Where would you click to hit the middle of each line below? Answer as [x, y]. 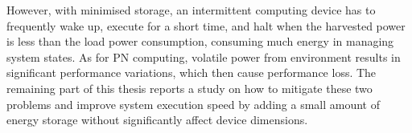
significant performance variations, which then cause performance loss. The [192, 73]
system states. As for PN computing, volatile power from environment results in [204, 56]
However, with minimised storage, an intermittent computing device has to [191, 10]
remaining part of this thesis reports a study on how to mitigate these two [190, 88]
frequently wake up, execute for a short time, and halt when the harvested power [206, 25]
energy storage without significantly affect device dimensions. [157, 120]
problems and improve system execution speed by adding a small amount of [194, 104]
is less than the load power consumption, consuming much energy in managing [200, 41]
